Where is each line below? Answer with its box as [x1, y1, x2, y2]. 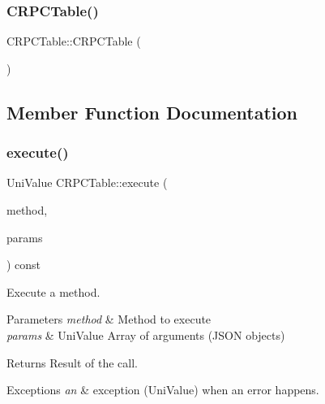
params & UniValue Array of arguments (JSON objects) [6, 326, 285, 343]
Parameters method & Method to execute [6, 311, 212, 328]
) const [6, 256, 41, 273]
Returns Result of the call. [6, 354, 138, 371]
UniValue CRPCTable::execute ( [6, 174, 168, 191]
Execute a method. [6, 283, 100, 300]
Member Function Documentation [6, 99, 298, 124]
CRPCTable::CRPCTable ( [6, 33, 141, 50]
